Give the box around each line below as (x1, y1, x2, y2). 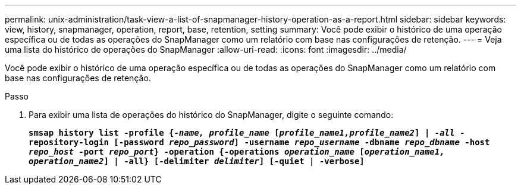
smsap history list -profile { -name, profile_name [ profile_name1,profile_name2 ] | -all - (29, 128, 465, 137)
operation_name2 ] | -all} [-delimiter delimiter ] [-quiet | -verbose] (29, 156, 365, 166)
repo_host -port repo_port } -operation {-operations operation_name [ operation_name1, (29, 147, 445, 156)
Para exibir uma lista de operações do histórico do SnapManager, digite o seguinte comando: (29, 110, 394, 120)
